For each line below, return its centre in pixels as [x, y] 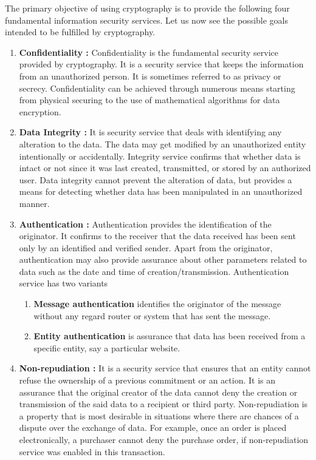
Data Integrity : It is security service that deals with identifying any [150, 132]
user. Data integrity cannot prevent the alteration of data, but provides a [156, 179]
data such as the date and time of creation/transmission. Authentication [154, 271]
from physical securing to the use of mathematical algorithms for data [149, 100]
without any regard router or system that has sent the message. [152, 315]
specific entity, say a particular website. [107, 347]
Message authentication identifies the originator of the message [157, 304]
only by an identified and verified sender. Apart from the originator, [146, 247]
